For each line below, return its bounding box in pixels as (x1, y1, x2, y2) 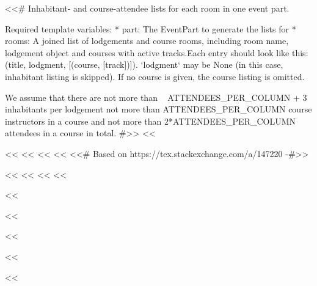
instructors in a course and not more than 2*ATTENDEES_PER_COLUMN (5, 114, 296, 127)
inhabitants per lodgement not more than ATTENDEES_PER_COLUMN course (5, 103, 312, 116)
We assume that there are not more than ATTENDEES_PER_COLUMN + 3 (5, 90, 307, 103)
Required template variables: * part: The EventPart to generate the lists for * (5, 22, 296, 35)
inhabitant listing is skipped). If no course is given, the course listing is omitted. (5, 70, 305, 82)
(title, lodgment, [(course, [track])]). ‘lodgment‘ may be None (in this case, (5, 58, 283, 71)
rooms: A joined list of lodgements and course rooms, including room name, (5, 34, 289, 47)
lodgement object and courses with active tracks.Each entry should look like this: (5, 46, 308, 59)
